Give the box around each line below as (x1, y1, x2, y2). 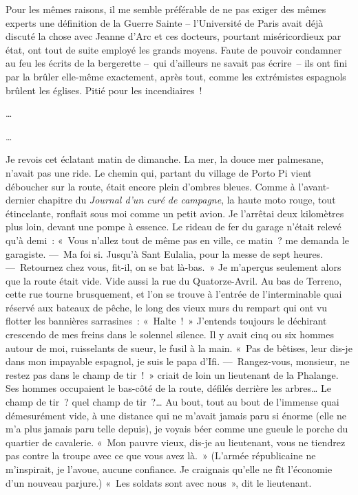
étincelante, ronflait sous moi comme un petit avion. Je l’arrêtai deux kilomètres (6, 206, 344, 220)
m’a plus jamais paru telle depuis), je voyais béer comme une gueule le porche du (6, 421, 348, 436)
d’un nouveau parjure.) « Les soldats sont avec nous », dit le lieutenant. (6, 475, 312, 489)
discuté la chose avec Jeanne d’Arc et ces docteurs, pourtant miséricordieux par (6, 29, 341, 43)
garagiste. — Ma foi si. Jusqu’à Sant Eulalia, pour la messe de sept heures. (6, 246, 324, 261)
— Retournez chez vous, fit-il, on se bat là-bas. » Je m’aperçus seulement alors (6, 260, 341, 274)
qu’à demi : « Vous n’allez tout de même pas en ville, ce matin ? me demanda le (6, 232, 350, 247)
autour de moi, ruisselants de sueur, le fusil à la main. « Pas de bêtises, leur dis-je (6, 340, 352, 355)
